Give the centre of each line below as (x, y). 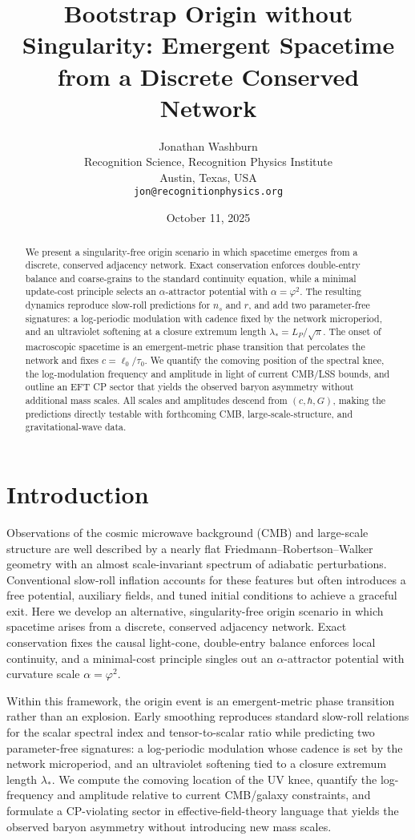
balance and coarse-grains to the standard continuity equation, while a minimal (191, 278)
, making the (359, 400)
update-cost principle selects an (91, 291)
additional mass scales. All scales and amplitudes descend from (156, 400)
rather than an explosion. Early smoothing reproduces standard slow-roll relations (208, 716)
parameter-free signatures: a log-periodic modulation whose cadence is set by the (205, 747)
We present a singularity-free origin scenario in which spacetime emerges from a (191, 251)
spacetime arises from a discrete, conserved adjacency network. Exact (177, 626)
